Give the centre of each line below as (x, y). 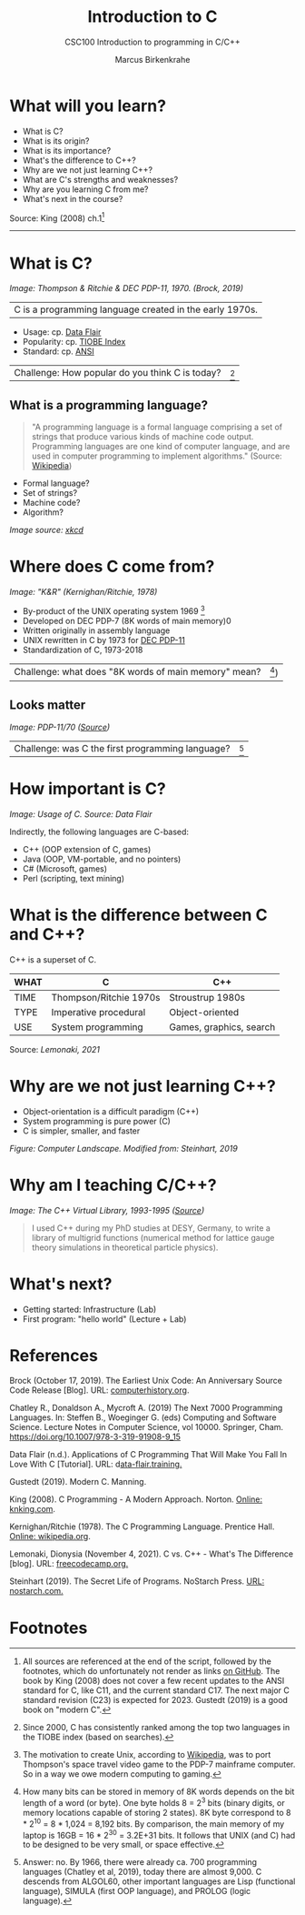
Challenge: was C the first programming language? (122, 748)
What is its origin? (56, 141)
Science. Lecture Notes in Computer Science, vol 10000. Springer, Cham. (147, 1427)
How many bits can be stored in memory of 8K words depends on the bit (158, 1792)
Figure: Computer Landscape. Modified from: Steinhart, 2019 (123, 1148)
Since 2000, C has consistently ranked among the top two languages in (156, 1728)
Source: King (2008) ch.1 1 (57, 217)
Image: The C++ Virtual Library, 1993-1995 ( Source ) (107, 1210)
